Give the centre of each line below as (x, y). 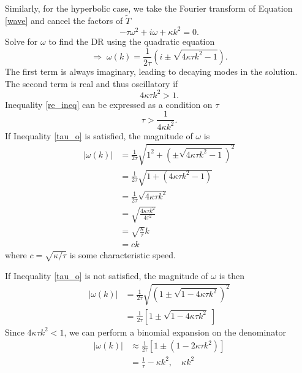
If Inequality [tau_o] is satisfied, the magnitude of (99, 135)
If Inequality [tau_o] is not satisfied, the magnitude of (107, 275)
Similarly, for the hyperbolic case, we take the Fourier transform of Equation (149, 8)
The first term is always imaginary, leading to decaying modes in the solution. (151, 71)
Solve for (21, 41)
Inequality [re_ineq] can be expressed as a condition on (109, 104)
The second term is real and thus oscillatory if (92, 83)
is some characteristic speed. (123, 254)
